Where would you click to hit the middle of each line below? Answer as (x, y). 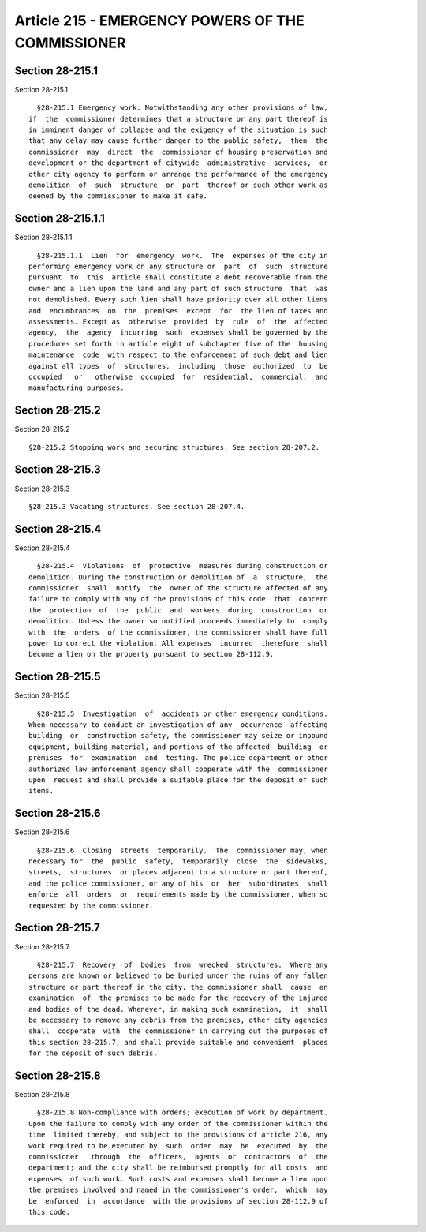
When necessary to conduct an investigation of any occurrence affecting (178, 725)
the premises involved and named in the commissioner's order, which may (178, 1190)
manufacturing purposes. (77, 388)
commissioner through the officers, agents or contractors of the (178, 1157)
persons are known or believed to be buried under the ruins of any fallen (178, 976)
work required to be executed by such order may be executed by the (178, 1146)
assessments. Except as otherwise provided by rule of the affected (178, 322)
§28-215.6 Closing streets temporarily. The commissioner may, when (182, 850)
